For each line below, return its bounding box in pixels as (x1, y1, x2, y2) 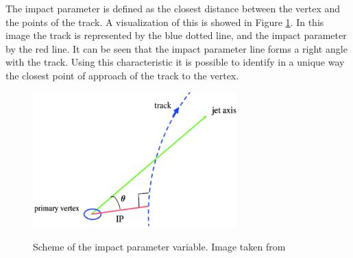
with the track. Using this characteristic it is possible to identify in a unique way (5, 55, 345, 69)
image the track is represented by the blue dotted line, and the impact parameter (5, 28, 347, 42)
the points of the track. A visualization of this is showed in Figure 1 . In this (5, 14, 324, 29)
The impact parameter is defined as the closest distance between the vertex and (5, 1, 341, 15)
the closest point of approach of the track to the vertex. (5, 68, 239, 82)
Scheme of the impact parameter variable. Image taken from (33, 240, 286, 254)
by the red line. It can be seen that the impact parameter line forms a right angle (5, 41, 348, 55)
